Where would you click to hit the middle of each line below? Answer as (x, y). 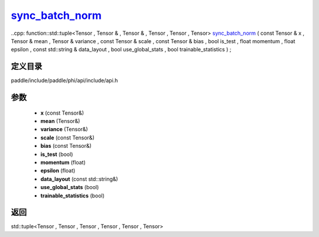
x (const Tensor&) (62, 113)
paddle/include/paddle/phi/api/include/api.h (64, 80)
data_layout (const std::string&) (79, 179)
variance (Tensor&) (64, 129)
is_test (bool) (57, 154)
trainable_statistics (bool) (72, 196)
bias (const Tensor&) (66, 146)
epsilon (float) (58, 171)
